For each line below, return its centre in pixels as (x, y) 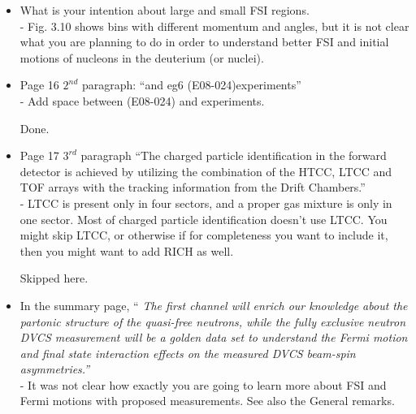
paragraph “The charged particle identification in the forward (234, 155)
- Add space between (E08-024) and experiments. (142, 100)
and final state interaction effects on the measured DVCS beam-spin (188, 353)
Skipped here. (54, 278)
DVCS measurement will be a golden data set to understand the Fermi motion (214, 337)
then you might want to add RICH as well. (127, 250)
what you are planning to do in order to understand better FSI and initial (204, 42)
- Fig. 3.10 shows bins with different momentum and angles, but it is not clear (214, 26)
